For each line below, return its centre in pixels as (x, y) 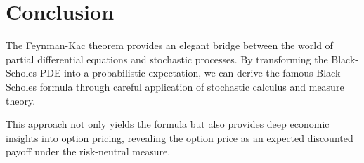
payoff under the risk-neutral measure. (88, 151)
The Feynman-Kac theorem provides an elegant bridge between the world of (169, 45)
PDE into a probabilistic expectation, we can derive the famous (176, 73)
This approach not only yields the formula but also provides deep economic (168, 124)
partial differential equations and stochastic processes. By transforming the (167, 59)
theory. (21, 100)
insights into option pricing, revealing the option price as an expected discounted (180, 137)
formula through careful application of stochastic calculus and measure (192, 86)
